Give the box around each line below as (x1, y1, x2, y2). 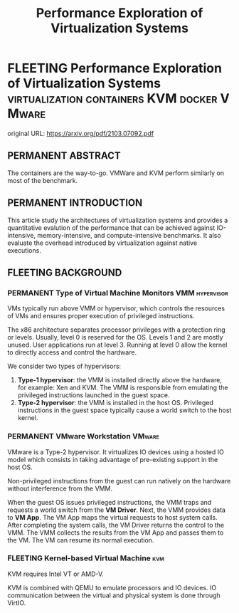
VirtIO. (7, 598, 26, 607)
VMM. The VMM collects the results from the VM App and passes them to (7, 528, 224, 537)
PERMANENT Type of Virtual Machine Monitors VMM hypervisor (7, 288, 229, 298)
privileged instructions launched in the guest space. (17, 391, 170, 399)
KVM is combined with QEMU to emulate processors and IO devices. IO (7, 583, 217, 592)
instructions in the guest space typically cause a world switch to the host (17, 406, 232, 414)
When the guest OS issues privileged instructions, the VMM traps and (7, 498, 212, 506)
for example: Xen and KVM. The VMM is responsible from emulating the (17, 383, 228, 392)
